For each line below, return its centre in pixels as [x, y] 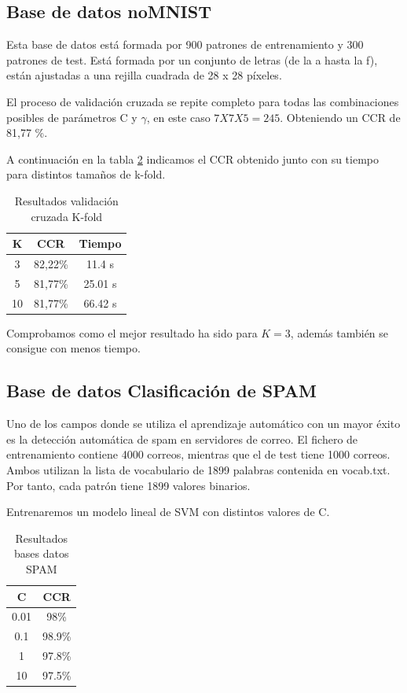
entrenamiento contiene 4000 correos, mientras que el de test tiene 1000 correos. [198, 454]
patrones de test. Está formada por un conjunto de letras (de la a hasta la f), [192, 59]
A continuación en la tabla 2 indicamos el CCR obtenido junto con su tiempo [193, 159]
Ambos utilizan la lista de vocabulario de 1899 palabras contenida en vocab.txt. [198, 469]
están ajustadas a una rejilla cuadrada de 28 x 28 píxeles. [144, 75]
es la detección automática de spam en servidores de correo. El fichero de [182, 439]
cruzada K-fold [67, 216]
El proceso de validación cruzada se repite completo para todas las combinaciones [203, 101]
